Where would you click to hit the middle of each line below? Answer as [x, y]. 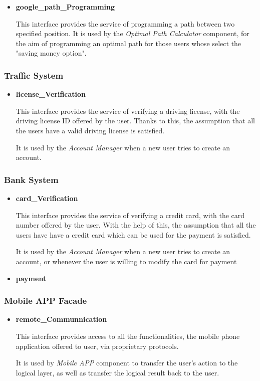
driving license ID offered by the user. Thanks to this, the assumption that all [135, 121]
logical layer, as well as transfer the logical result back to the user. [117, 372]
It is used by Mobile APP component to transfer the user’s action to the [127, 363]
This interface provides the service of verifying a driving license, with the [128, 111]
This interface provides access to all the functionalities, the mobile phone [128, 336]
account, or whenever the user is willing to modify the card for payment [126, 261]
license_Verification [51, 94]
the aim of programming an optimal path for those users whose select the [128, 43]
